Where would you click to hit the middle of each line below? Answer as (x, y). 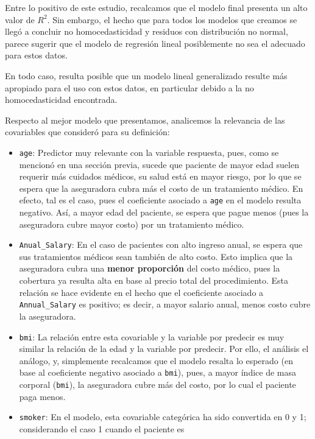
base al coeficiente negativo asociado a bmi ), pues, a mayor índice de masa (158, 372)
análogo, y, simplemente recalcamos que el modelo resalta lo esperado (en (156, 360)
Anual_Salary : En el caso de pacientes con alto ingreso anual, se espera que (161, 244)
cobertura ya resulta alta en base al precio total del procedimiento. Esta (154, 280)
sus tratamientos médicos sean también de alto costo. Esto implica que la (156, 256)
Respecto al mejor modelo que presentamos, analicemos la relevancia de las (145, 120)
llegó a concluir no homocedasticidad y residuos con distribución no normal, (147, 31)
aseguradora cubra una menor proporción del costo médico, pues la (150, 268)
